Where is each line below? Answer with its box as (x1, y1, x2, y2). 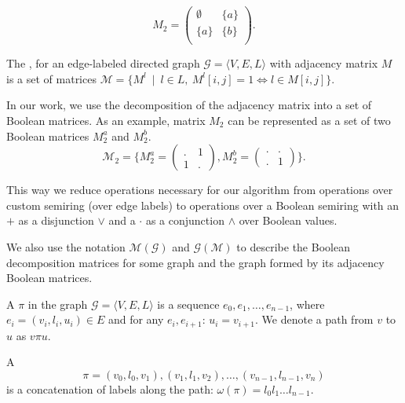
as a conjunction (145, 212, 224, 229)
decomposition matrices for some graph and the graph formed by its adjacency (6, 254, 385, 270)
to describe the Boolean (236, 238, 350, 255)
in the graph (27, 295, 88, 312)
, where (290, 295, 325, 312)
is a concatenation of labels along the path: (6, 380, 213, 397)
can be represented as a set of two (228, 112, 391, 128)
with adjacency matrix (269, 55, 378, 71)
